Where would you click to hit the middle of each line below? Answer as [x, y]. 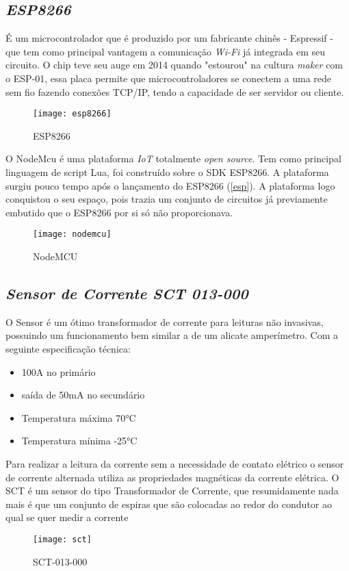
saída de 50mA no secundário [83, 395]
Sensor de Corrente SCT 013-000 [127, 293]
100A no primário [59, 371]
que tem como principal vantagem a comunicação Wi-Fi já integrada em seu [165, 51]
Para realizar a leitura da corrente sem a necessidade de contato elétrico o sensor [175, 464]
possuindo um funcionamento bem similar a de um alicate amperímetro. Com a [172, 335]
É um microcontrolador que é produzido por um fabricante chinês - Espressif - [169, 38]
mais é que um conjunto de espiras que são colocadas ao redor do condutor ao [169, 504]
